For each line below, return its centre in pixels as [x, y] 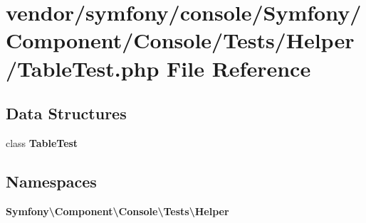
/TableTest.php [83, 68]
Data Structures [66, 113]
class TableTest [42, 142]
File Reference [239, 68]
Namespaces [51, 181]
